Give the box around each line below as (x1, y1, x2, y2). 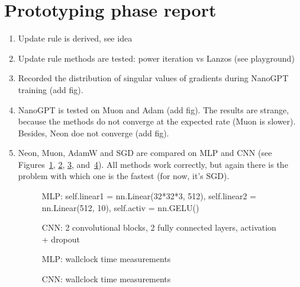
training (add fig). (18, 83, 83, 95)
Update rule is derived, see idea (18, 32, 133, 44)
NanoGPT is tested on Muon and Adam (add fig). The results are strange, (18, 103, 289, 116)
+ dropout (41, 232, 80, 245)
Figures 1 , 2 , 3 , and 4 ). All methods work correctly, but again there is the (18, 158, 288, 170)
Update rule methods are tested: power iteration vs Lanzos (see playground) (18, 52, 295, 64)
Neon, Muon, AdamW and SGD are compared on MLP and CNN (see (18, 146, 272, 159)
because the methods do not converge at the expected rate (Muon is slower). (18, 115, 296, 127)
